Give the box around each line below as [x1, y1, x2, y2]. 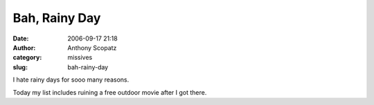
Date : [12, 34, 29, 43]
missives [67, 54, 93, 62]
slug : [12, 62, 28, 71]
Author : [12, 43, 36, 51]
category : [12, 54, 42, 62]
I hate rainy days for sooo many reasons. [12, 75, 130, 84]
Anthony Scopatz [67, 43, 117, 51]
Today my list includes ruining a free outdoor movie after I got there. [12, 88, 207, 96]
